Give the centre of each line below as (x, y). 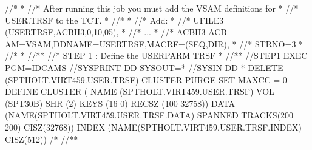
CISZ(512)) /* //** (42, 139)
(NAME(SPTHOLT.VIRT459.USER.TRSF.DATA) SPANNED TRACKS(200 (149, 115)
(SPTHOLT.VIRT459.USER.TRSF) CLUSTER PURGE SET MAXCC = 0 (146, 79)
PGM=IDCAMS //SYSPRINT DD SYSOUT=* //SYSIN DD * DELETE (144, 67)
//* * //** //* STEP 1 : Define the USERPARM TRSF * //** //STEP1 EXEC (156, 56)
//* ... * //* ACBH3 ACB (178, 32)
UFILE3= (212, 20)
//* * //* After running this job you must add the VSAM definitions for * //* (152, 8)
